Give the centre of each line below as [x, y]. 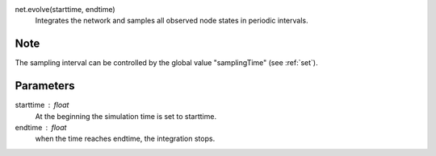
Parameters [45, 86]
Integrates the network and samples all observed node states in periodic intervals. [172, 21]
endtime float [41, 127]
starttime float [42, 105]
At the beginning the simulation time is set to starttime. [126, 116]
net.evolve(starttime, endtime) [65, 9]
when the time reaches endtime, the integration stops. [125, 139]
